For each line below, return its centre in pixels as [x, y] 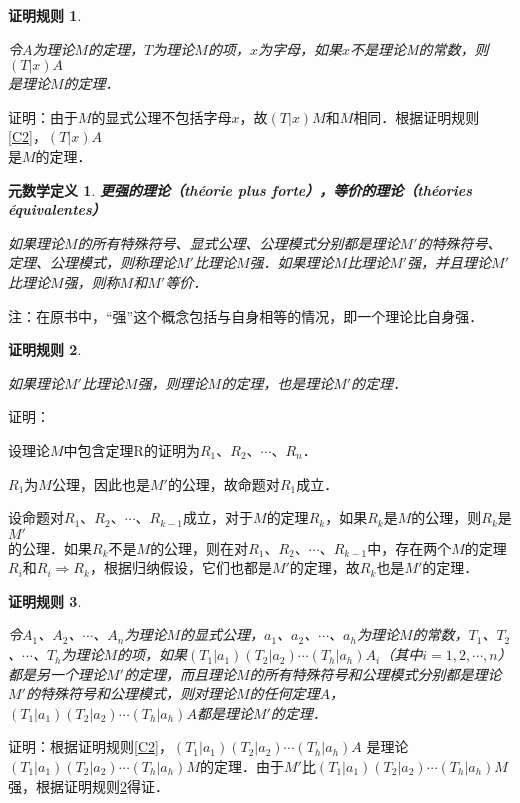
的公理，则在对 [199, 547]
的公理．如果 [50, 547]
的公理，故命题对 [223, 483]
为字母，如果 [299, 48]
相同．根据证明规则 [416, 116]
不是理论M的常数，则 [419, 48]
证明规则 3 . [45, 600]
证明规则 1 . [45, 15]
